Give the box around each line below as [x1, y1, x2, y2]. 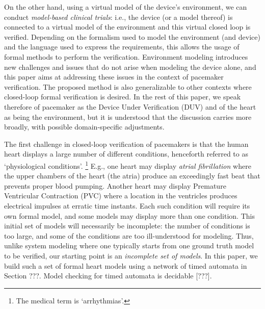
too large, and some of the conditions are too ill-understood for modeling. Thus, [4, 230, 254, 241]
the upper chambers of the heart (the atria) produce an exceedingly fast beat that [4, 170, 260, 181]
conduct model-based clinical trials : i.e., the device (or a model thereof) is [4, 11, 233, 22]
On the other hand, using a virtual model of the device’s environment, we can [4, 2, 247, 12]
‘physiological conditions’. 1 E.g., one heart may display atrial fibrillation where [4, 159, 251, 171]
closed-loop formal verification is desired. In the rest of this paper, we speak [4, 91, 241, 102]
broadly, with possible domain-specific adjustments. [4, 121, 165, 132]
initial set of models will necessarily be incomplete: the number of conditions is [4, 220, 250, 231]
